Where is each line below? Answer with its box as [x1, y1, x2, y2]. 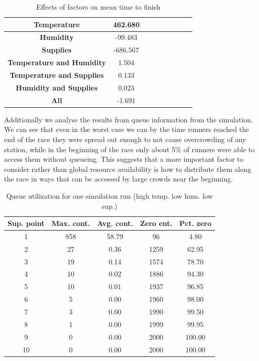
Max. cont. [51, 218, 90, 229]
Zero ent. [140, 218, 173, 229]
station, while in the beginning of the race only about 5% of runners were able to [4, 144, 255, 154]
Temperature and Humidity [8, 57, 106, 68]
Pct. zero [179, 218, 212, 229]
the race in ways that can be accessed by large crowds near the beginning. [4, 173, 233, 184]
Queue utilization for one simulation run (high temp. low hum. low [6, 190, 213, 201]
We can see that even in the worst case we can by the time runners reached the [4, 124, 249, 134]
